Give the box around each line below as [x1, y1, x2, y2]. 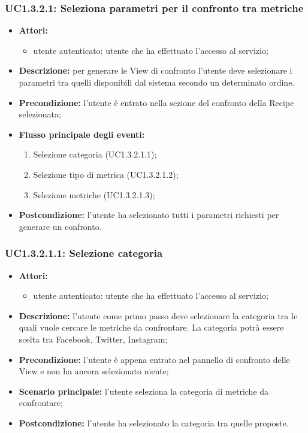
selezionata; [19, 108, 61, 120]
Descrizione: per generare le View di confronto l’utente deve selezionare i [19, 64, 292, 77]
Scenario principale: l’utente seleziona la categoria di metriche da [19, 384, 269, 397]
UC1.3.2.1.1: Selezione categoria [5, 246, 163, 261]
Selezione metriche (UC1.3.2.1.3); [33, 188, 155, 201]
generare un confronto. [19, 220, 102, 232]
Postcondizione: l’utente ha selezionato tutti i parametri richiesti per [19, 208, 279, 221]
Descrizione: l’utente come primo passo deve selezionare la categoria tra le [19, 309, 298, 322]
